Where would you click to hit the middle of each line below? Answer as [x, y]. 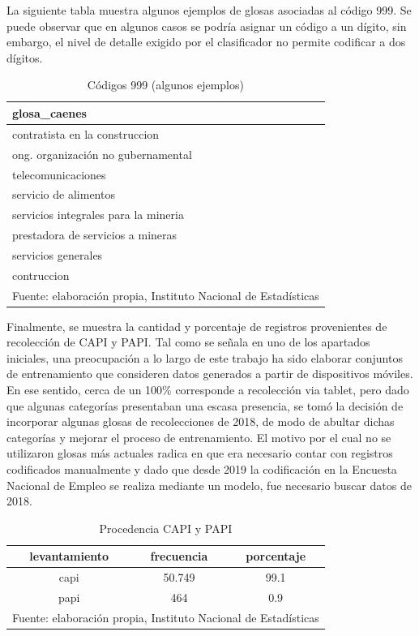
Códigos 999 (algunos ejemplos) [165, 85]
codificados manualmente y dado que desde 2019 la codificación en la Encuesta [202, 469]
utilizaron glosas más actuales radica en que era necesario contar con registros [200, 453]
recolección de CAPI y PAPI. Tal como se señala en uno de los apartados [188, 342]
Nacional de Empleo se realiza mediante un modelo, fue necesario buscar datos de [209, 485]
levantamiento [69, 556]
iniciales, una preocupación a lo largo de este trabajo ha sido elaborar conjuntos [205, 357]
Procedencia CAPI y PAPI [166, 528]
